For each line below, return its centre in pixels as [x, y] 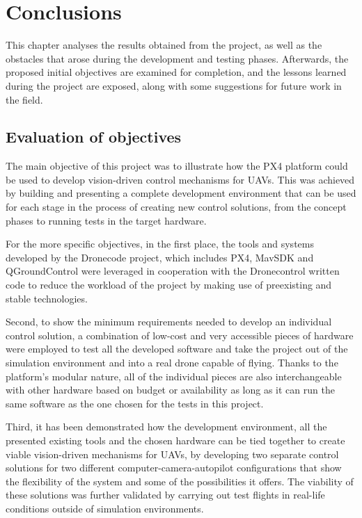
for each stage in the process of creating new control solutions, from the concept [176, 207]
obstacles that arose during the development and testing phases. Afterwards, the [177, 58]
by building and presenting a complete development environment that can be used [181, 193]
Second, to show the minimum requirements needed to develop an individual [169, 322]
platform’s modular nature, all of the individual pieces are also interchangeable [174, 376]
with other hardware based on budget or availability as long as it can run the [170, 390]
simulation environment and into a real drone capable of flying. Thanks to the [172, 363]
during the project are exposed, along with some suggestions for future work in [174, 85]
